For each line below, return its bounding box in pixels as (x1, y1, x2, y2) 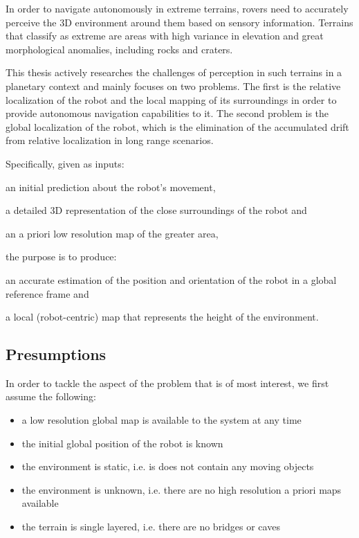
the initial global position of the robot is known (21, 436, 223, 450)
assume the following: (6, 389, 96, 404)
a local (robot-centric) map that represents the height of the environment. (6, 310, 319, 324)
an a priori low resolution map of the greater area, (6, 226, 219, 240)
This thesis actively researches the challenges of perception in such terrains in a (6, 65, 342, 80)
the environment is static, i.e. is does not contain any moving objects (21, 459, 314, 474)
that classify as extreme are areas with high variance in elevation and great (6, 28, 324, 43)
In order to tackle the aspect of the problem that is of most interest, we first (6, 375, 329, 390)
